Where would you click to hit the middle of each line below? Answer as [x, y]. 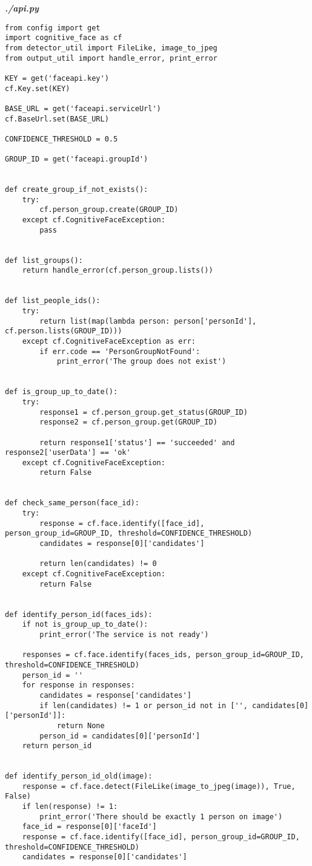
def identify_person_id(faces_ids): [79, 614]
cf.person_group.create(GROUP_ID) [109, 210]
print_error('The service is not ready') [124, 634]
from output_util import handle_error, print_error [111, 58]
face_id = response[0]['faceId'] [89, 827]
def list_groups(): [44, 260]
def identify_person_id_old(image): [79, 776]
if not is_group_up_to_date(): [85, 625]
